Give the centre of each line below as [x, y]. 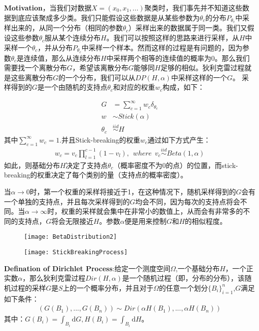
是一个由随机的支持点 [73, 87]
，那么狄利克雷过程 [54, 278]
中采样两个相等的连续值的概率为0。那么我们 [178, 58]
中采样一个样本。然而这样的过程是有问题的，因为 [162, 47]
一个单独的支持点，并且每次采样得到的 [67, 201]
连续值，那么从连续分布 [62, 58]
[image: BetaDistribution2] [71, 237]
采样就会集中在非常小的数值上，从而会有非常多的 [162, 211]
